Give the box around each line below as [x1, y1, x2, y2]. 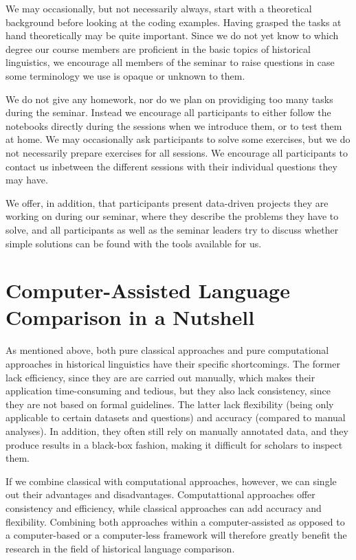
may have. [5, 172, 48, 187]
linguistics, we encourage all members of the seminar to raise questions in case [5, 55, 335, 69]
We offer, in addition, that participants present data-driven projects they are [5, 195, 329, 210]
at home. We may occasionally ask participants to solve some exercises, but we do [5, 132, 351, 146]
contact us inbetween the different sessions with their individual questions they [5, 159, 337, 173]
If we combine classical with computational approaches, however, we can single [5, 473, 337, 488]
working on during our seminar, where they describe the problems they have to [5, 209, 339, 223]
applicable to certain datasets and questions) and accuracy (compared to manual [5, 410, 346, 425]
